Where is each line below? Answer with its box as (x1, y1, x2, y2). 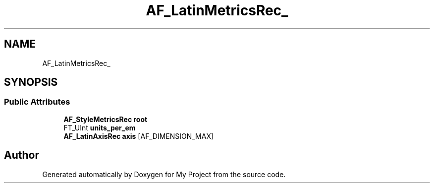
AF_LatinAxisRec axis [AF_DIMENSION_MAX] (63, 131, 214, 140)
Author (4, 149, 39, 162)
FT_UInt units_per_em (63, 123, 136, 132)
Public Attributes (4, 97, 70, 107)
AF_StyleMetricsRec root (63, 115, 148, 124)
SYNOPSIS (4, 76, 58, 89)
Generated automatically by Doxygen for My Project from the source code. (42, 170, 286, 179)
